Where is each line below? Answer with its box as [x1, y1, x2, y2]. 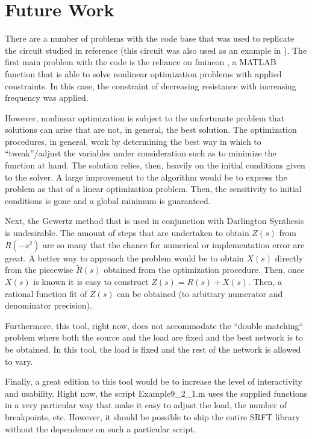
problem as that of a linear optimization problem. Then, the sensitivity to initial [5, 182, 302, 195]
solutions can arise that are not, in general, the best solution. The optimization [5, 123, 297, 136]
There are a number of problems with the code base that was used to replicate [5, 32, 295, 45]
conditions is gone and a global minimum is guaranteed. [5, 194, 211, 207]
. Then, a [248, 275, 282, 288]
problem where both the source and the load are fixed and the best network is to [5, 331, 304, 344]
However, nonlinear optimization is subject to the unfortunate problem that [5, 111, 284, 124]
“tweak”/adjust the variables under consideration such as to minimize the [5, 147, 276, 159]
